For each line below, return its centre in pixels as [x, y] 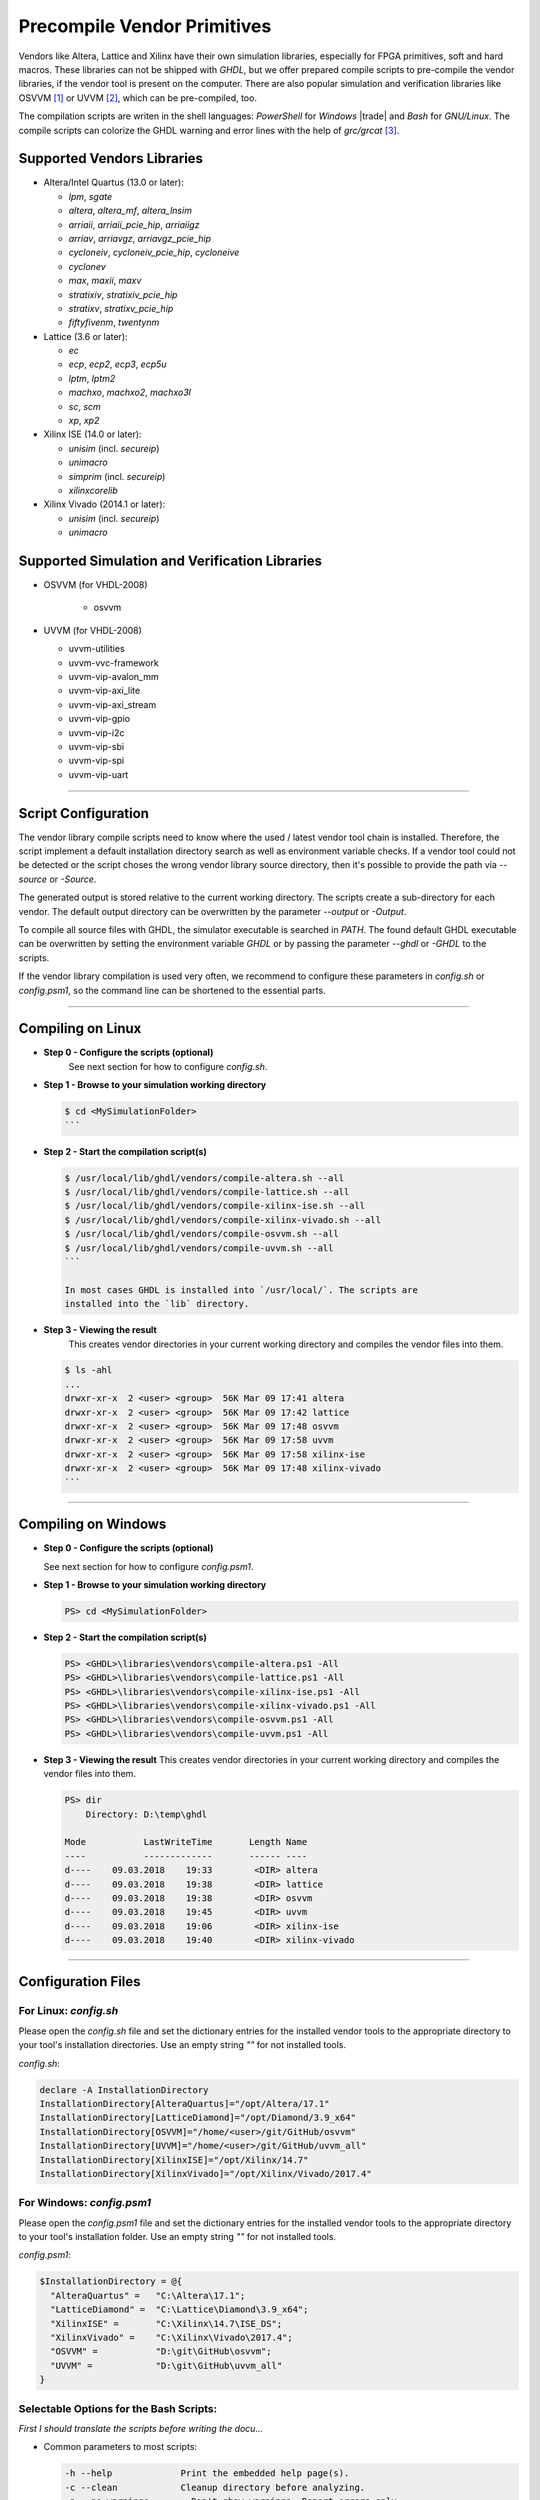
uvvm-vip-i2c [96, 732]
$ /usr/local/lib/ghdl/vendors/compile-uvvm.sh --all [199, 1248]
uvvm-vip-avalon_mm [113, 677]
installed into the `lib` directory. [157, 1304]
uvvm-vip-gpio [99, 719]
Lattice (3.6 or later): [86, 336]
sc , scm [85, 406]
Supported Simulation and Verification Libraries [170, 560]
